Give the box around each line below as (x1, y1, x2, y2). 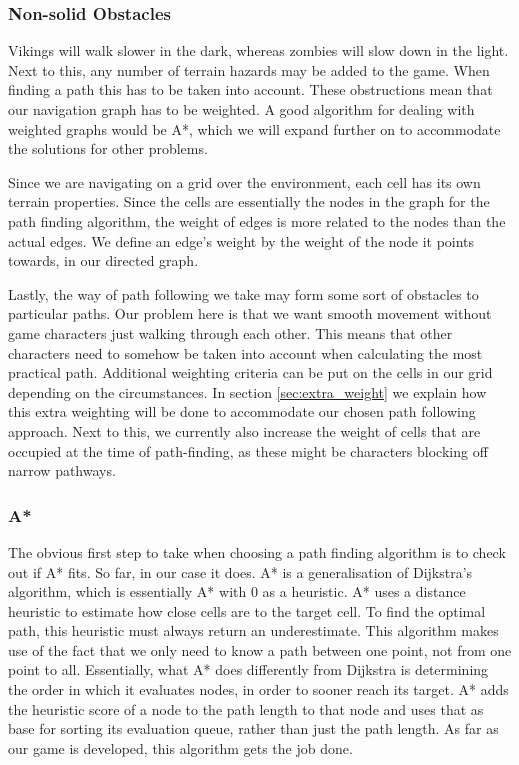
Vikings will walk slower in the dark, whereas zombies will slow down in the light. (8, 40, 509, 61)
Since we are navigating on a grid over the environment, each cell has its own (8, 171, 481, 192)
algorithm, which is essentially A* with (8, 581, 247, 602)
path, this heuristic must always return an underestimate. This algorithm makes (8, 620, 499, 641)
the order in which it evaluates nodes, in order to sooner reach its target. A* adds (8, 679, 509, 700)
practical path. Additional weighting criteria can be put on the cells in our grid (8, 362, 493, 383)
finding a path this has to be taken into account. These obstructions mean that (8, 79, 493, 100)
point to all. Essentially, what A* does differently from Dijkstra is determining (8, 659, 489, 680)
